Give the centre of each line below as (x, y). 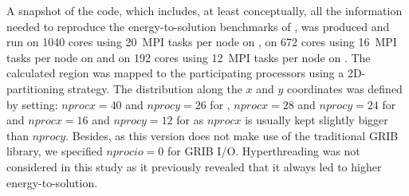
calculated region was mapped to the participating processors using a (175, 73)
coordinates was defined (345, 88)
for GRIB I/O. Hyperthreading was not (263, 151)
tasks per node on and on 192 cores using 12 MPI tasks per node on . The (189, 57)
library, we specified (55, 151)
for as (190, 120)
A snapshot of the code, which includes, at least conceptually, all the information (204, 10)
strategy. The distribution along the (155, 88)
